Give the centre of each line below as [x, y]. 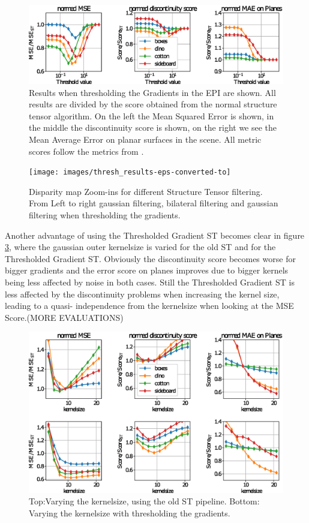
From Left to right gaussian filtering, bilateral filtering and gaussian [154, 203]
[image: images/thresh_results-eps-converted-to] [130, 172]
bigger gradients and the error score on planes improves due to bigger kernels [147, 270]
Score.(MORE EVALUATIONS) [64, 317]
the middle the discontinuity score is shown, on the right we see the [153, 127]
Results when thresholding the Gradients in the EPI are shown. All [152, 92]
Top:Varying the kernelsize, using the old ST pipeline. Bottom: [144, 501]
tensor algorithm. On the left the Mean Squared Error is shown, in [151, 115]
